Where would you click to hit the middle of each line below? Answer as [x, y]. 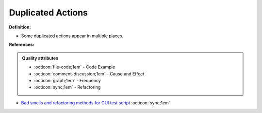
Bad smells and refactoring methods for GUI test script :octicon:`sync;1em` [96, 103]
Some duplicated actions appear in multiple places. [72, 36]
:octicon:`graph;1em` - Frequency [68, 80]
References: [22, 45]
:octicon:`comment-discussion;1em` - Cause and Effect [89, 74]
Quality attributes [40, 58]
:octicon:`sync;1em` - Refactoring [67, 87]
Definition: [20, 27]
